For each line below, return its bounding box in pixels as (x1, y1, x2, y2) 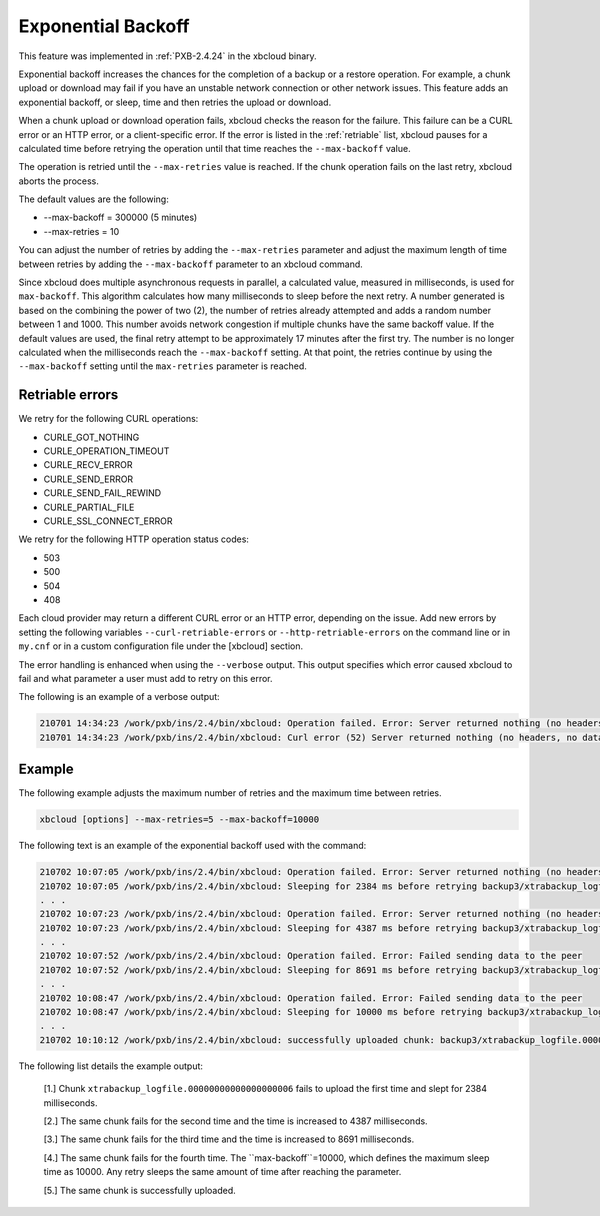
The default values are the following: (18, 193, 169, 205)
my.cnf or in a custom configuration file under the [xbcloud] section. (18, 640, 304, 652)
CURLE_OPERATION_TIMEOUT (43, 445, 170, 457)
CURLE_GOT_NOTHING (43, 431, 140, 443)
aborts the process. (18, 175, 100, 187)
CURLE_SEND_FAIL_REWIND (43, 487, 162, 499)
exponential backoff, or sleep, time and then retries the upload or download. (18, 96, 332, 108)
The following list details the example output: (18, 1060, 204, 1072)
